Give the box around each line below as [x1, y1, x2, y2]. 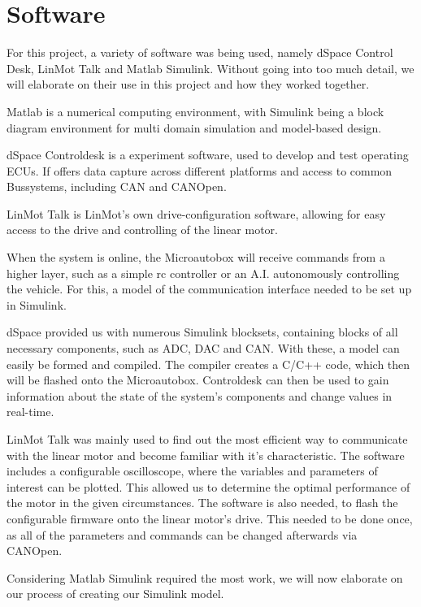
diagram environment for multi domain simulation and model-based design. [7, 119, 382, 136]
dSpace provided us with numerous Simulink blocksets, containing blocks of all [7, 323, 398, 340]
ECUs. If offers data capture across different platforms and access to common [7, 162, 393, 179]
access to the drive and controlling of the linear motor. [7, 221, 278, 238]
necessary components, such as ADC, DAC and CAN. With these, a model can [7, 340, 400, 357]
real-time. [7, 403, 54, 420]
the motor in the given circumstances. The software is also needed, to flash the [7, 494, 398, 511]
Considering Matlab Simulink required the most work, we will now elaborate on [7, 569, 403, 586]
